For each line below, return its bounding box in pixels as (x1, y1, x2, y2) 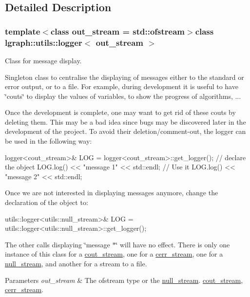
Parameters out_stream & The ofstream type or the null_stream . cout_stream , (5, 275, 243, 285)
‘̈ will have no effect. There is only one (115, 239, 230, 249)
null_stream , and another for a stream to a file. (5, 259, 147, 269)
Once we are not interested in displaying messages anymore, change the (5, 187, 218, 198)
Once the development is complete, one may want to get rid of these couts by (5, 107, 236, 117)
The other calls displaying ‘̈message (5, 239, 110, 249)
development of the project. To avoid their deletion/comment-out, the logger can (5, 126, 246, 136)
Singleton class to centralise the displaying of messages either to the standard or (5, 72, 244, 82)
